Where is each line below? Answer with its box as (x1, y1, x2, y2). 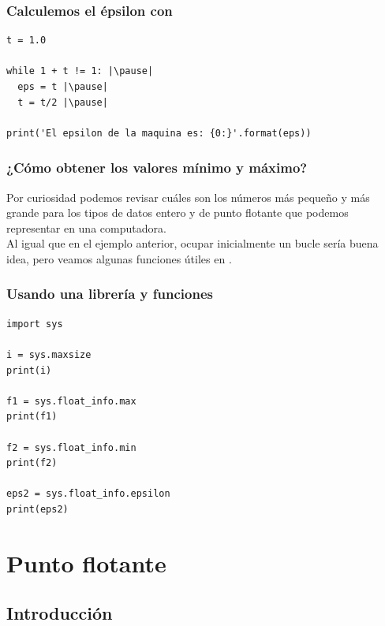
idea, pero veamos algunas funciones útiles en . (6, 250, 232, 266)
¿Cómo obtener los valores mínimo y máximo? (6, 158, 308, 177)
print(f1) (6, 411, 58, 423)
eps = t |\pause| (17, 81, 108, 92)
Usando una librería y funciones (6, 284, 213, 304)
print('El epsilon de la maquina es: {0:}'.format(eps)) (6, 127, 312, 139)
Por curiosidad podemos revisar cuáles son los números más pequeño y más (6, 188, 370, 205)
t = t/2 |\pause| (17, 96, 108, 108)
